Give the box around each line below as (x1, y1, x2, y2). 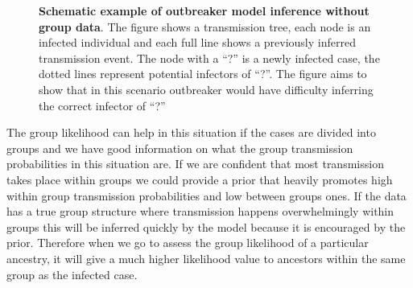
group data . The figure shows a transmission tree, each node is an (39, 18, 371, 35)
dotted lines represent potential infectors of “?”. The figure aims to (39, 65, 367, 82)
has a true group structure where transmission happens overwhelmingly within (6, 203, 394, 220)
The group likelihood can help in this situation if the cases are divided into (6, 124, 376, 141)
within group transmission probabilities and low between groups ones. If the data (6, 187, 407, 204)
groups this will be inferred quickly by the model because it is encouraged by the (6, 218, 406, 235)
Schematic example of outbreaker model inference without (39, 2, 370, 19)
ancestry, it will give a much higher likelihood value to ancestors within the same (6, 249, 406, 266)
